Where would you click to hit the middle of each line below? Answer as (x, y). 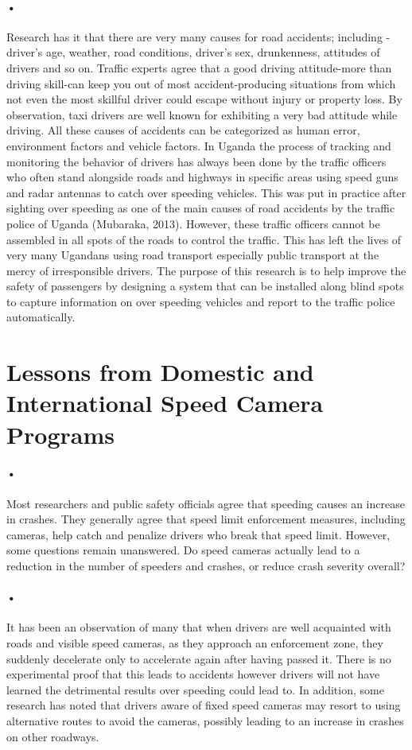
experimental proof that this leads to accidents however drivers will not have (193, 674)
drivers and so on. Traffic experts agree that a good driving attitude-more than (199, 67)
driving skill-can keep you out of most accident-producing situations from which (201, 83)
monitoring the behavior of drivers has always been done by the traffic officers (196, 161)
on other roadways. (53, 736)
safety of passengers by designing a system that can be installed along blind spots (205, 286)
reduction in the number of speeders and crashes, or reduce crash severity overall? (206, 565)
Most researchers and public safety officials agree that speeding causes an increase (206, 503)
